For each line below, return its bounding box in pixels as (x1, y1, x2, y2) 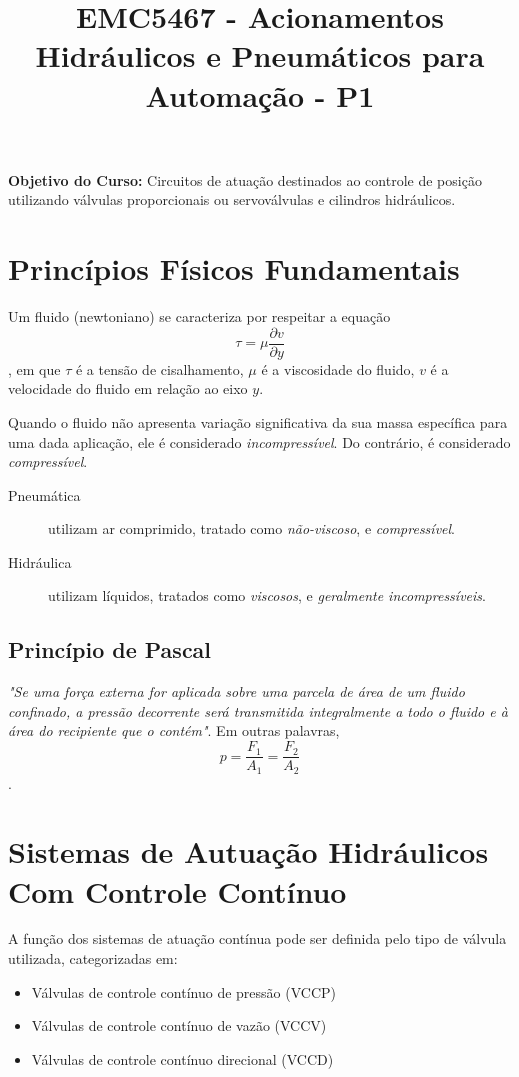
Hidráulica (8, 551, 72, 572)
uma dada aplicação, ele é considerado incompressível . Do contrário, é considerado (8, 431, 511, 452)
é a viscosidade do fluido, (261, 358, 415, 379)
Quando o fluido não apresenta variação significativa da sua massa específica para (8, 411, 508, 432)
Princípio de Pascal (8, 634, 212, 665)
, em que (8, 358, 61, 379)
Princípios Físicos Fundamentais (8, 248, 460, 289)
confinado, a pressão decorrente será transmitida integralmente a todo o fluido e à (8, 700, 508, 721)
